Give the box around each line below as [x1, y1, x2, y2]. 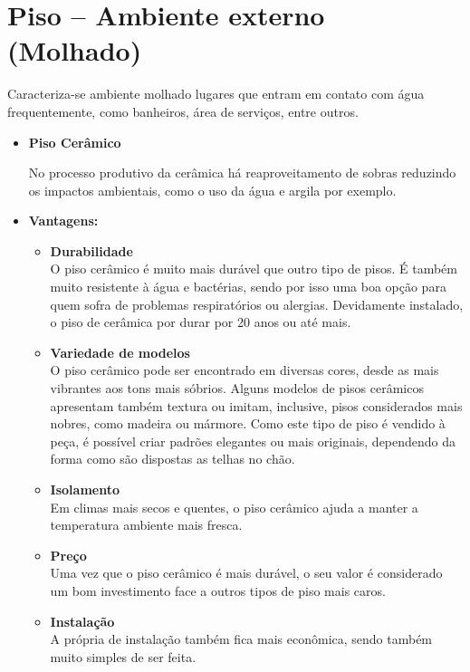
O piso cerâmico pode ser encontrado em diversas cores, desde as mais [50, 360, 439, 379]
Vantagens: [28, 211, 99, 230]
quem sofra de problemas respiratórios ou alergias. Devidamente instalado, [50, 294, 464, 313]
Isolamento [50, 480, 120, 498]
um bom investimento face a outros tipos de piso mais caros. [50, 581, 386, 600]
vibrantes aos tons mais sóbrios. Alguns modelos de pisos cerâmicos [50, 379, 424, 398]
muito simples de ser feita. [50, 647, 197, 666]
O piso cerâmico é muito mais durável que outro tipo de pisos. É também [50, 259, 457, 278]
